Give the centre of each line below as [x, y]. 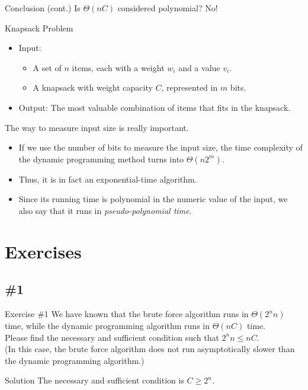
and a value [199, 67]
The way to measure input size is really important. [97, 127]
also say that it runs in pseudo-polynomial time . [105, 210]
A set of [47, 67]
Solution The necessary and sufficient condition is [94, 380]
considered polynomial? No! [168, 8]
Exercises [43, 251]
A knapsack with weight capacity [93, 87]
